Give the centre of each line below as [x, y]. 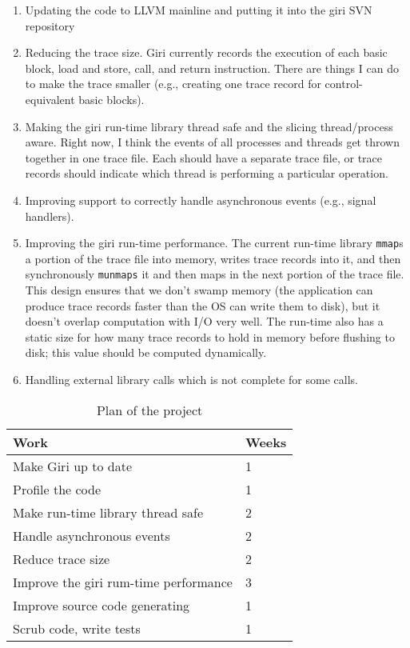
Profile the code [57, 489]
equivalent [50, 99]
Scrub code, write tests [77, 628]
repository [50, 25]
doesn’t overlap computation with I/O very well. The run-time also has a [204, 321]
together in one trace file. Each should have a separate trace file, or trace [204, 157]
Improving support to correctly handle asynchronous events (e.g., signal [201, 200]
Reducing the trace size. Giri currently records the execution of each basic [206, 52]
